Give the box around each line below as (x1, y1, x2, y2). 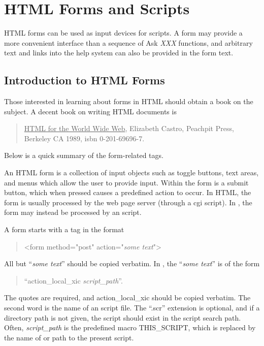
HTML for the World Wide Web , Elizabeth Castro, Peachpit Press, (24, 123, 234, 134)
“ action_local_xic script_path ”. (24, 275, 123, 286)
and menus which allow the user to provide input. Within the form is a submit (4, 177, 249, 187)
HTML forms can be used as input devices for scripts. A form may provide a (4, 27, 243, 38)
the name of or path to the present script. (4, 332, 134, 342)
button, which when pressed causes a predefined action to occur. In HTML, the (4, 187, 251, 198)
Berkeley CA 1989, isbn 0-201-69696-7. (24, 133, 145, 143)
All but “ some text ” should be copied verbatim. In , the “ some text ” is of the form (4, 258, 260, 269)
